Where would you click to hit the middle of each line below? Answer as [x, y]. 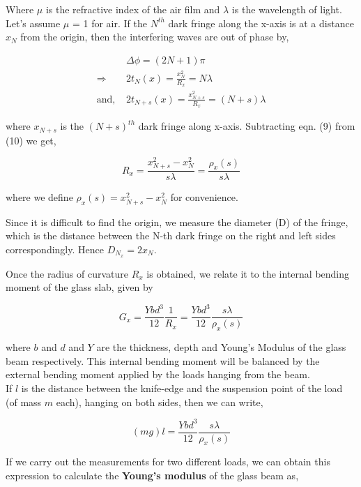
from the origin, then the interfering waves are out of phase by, [155, 37]
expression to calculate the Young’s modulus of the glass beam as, [152, 475]
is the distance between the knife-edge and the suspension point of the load [182, 388]
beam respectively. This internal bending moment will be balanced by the [163, 360]
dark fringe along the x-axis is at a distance [261, 23]
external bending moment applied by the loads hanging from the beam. [158, 374]
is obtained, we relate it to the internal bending [248, 273]
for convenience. [204, 197]
